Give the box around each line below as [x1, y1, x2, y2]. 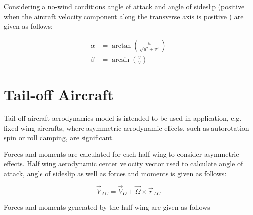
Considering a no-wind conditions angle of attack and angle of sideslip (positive [4, 1, 245, 11]
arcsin [112, 56, 130, 63]
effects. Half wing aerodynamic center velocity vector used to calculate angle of [4, 158, 243, 169]
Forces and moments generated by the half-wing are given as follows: [4, 202, 212, 212]
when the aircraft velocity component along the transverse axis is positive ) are [4, 11, 244, 21]
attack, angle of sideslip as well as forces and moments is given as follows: [4, 168, 227, 178]
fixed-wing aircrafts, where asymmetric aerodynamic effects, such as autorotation [4, 122, 249, 133]
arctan [112, 42, 131, 49]
